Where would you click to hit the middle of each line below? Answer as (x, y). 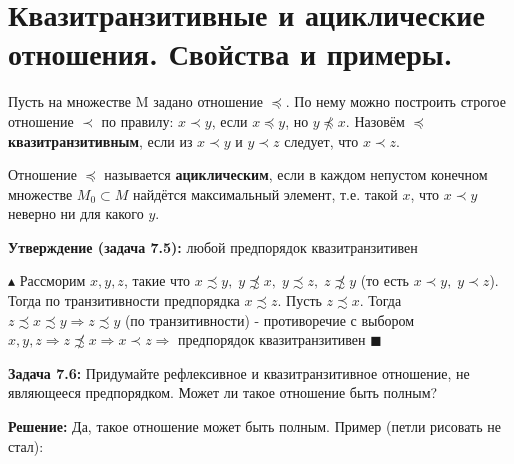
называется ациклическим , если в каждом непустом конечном (296, 174)
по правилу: (137, 120)
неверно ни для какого (76, 213)
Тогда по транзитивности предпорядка (124, 300)
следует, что (321, 140)
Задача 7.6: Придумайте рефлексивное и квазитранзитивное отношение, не (239, 372)
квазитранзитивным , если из (100, 140)
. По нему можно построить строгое (395, 101)
